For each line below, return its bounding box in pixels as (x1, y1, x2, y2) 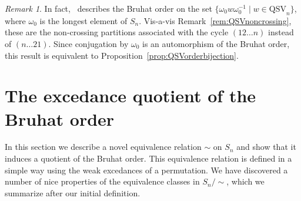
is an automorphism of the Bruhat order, (142, 37, 290, 49)
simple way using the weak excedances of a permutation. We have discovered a (5, 163, 288, 176)
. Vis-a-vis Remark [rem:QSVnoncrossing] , (139, 14, 292, 26)
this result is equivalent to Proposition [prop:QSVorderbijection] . (5, 49, 239, 61)
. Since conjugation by (48, 37, 129, 49)
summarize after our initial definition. (5, 186, 141, 199)
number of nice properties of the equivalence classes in (5, 175, 200, 187)
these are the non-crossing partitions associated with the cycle (5, 26, 229, 38)
